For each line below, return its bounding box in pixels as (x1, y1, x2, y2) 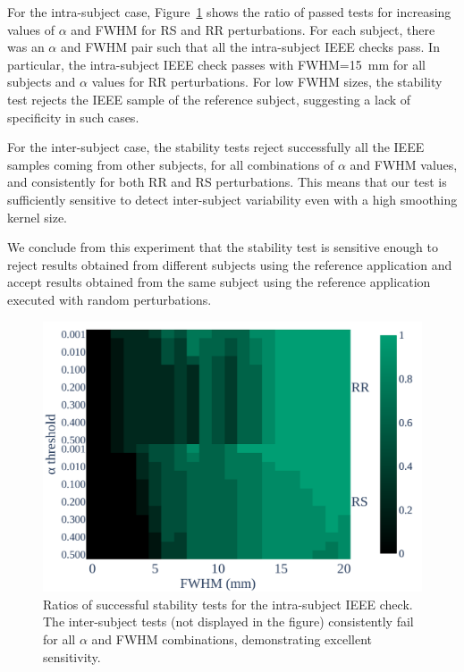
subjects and (7, 72, 76, 91)
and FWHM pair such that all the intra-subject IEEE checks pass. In (60, 38, 440, 56)
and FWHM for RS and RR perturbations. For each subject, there (71, 20, 435, 38)
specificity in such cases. (7, 107, 139, 126)
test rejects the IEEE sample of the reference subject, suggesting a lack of (7, 89, 411, 108)
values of (7, 20, 55, 38)
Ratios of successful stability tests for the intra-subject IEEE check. (43, 594, 413, 613)
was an (7, 38, 45, 56)
